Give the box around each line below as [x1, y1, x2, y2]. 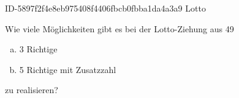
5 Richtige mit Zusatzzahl [19, 63, 116, 75]
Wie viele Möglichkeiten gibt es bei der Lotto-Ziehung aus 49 [5, 22, 234, 35]
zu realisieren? [5, 83, 58, 96]
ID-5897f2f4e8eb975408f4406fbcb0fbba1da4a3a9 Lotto [5, 2, 206, 14]
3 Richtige [19, 43, 58, 55]
